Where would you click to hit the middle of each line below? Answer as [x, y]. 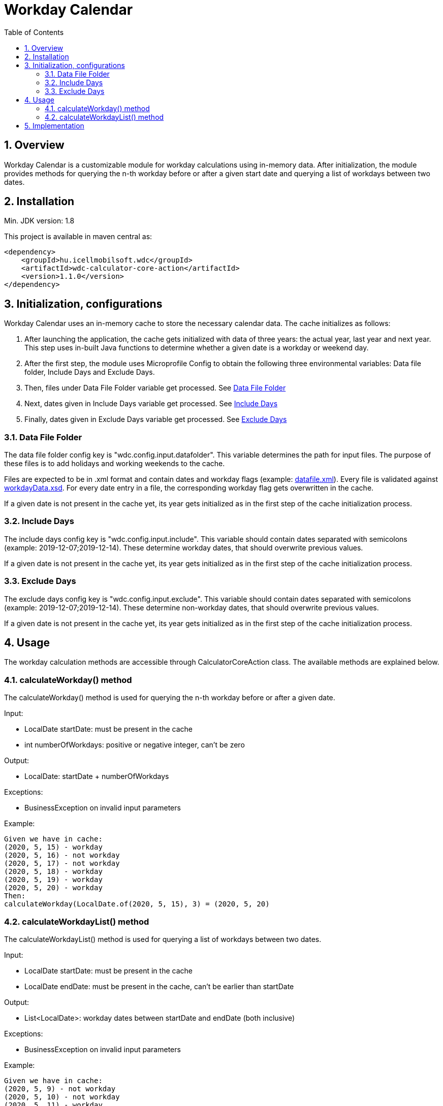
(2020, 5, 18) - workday [53, 872]
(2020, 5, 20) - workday [53, 888]
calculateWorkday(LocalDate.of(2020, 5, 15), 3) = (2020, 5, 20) [137, 904]
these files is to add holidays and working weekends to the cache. [115, 464]
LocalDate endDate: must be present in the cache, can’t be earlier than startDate [159, 986]
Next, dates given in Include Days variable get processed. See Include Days [151, 404]
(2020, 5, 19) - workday [53, 880]
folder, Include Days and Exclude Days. [90, 372]
